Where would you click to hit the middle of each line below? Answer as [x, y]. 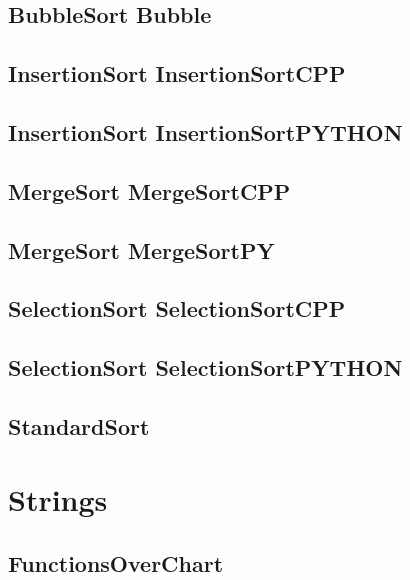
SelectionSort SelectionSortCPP [177, 308]
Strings [58, 499]
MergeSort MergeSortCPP [149, 190]
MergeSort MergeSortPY [141, 249]
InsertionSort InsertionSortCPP [177, 73]
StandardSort [79, 425]
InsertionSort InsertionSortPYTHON [205, 131]
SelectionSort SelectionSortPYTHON [205, 367]
